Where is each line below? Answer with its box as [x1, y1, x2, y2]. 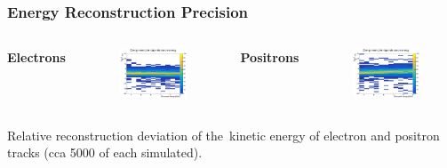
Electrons [7, 48, 66, 67]
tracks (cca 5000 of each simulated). [7, 143, 203, 162]
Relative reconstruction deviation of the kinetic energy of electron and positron [7, 125, 440, 144]
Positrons [240, 48, 299, 67]
